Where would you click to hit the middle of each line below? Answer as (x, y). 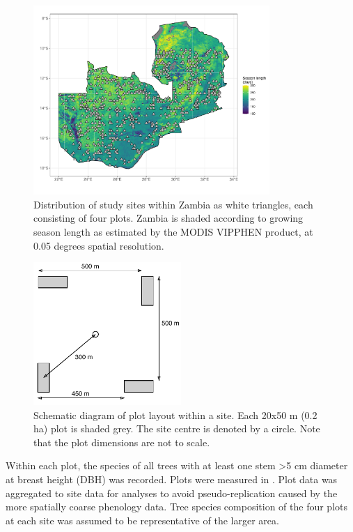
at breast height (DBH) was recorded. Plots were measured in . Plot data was (172, 479)
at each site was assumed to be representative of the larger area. (142, 520)
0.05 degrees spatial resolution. (99, 245)
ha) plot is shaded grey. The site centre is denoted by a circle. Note (177, 428)
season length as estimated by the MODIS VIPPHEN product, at (173, 232)
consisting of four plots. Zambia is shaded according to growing (168, 218)
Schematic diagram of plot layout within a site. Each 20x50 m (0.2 (175, 415)
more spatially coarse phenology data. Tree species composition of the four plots (176, 507)
